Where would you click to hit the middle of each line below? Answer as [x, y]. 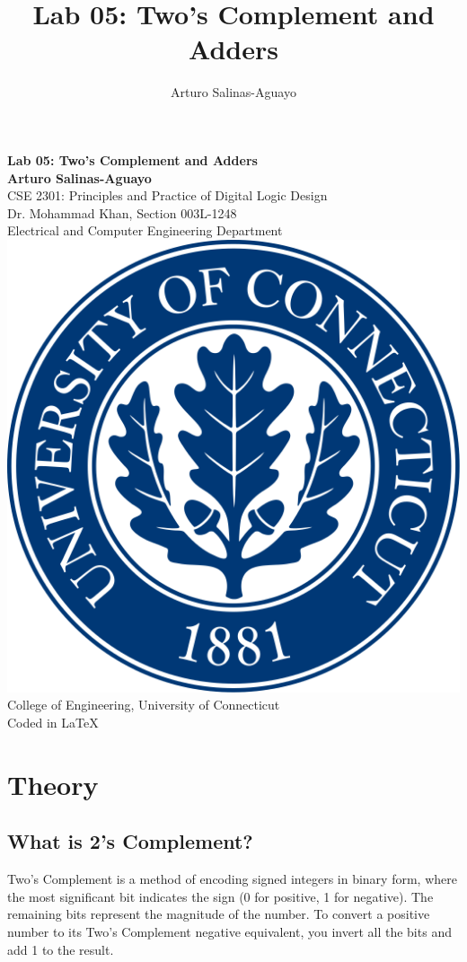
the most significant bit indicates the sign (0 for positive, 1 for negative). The [220, 896]
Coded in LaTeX [53, 723]
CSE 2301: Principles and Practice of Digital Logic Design [167, 195]
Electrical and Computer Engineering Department [145, 230]
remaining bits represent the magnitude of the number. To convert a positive [219, 914]
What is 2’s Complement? [130, 841]
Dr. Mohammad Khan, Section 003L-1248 [122, 212]
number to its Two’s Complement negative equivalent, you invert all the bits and [229, 932]
